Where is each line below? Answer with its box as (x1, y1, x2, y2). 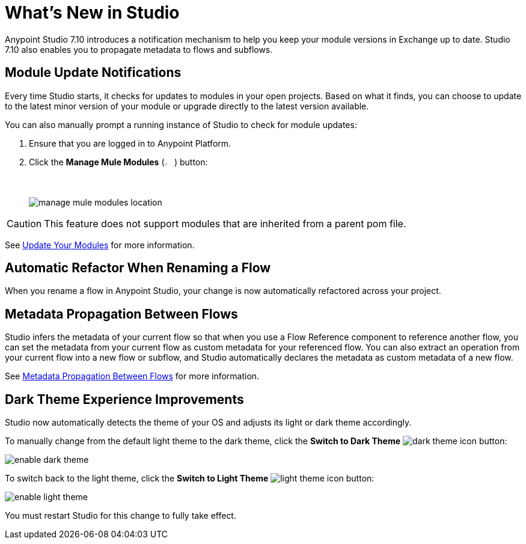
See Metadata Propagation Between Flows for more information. (5, 371, 260, 382)
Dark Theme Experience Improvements (5, 391, 244, 407)
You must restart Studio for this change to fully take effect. (5, 510, 236, 521)
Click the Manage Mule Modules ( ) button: (29, 156, 208, 167)
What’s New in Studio (5, 2, 180, 23)
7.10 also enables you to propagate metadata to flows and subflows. (5, 44, 273, 55)
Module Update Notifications (5, 65, 182, 81)
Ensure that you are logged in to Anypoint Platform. (29, 138, 231, 148)
